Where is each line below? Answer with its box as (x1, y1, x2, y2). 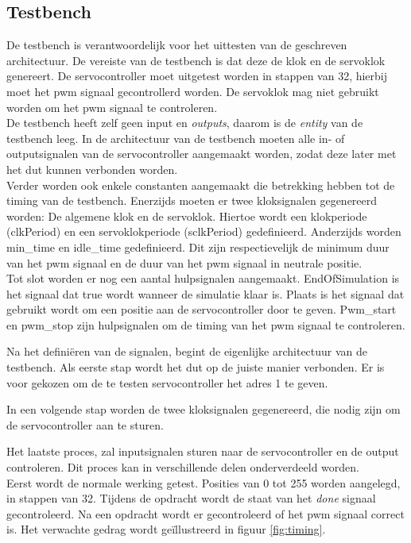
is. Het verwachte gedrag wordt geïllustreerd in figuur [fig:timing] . (6, 521, 326, 537)
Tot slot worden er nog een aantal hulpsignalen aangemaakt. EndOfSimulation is (6, 270, 400, 287)
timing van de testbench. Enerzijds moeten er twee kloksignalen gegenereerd (6, 192, 378, 209)
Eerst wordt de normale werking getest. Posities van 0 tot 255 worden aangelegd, (6, 474, 401, 491)
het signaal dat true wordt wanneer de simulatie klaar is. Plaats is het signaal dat (6, 285, 405, 302)
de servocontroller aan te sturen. (6, 416, 164, 433)
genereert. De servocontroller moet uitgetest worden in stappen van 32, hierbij (6, 67, 388, 84)
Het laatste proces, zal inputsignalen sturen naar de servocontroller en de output (6, 443, 399, 460)
